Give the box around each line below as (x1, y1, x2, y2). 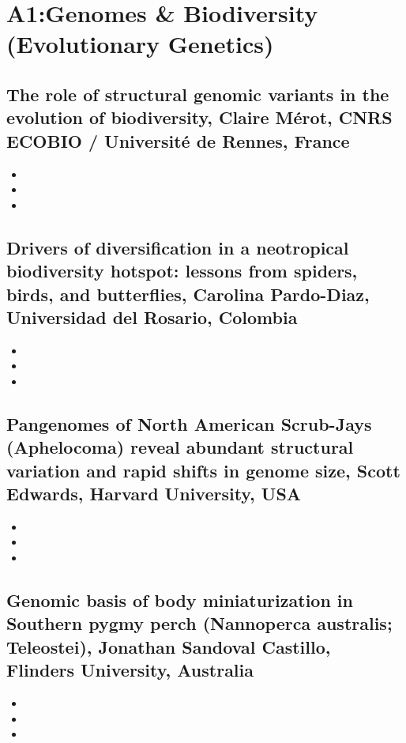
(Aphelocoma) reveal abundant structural (6, 435, 354, 459)
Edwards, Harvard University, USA (6, 481, 302, 506)
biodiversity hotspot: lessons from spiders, (6, 258, 358, 283)
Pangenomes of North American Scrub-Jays (6, 411, 372, 436)
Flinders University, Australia (6, 658, 254, 682)
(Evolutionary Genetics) (6, 28, 274, 60)
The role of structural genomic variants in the (6, 81, 389, 106)
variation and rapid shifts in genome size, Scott (6, 458, 400, 482)
